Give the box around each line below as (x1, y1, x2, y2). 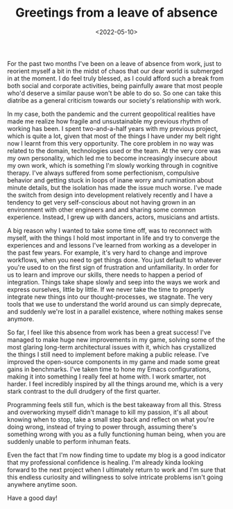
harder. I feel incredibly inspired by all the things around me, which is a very (7, 379, 223, 388)
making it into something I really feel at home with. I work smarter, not (7, 372, 207, 381)
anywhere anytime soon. (7, 480, 78, 488)
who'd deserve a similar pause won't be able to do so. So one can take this (7, 89, 222, 97)
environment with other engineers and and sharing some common (7, 205, 196, 214)
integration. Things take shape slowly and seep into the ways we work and (7, 277, 221, 286)
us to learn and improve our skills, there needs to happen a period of (7, 270, 203, 279)
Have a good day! (7, 494, 58, 502)
